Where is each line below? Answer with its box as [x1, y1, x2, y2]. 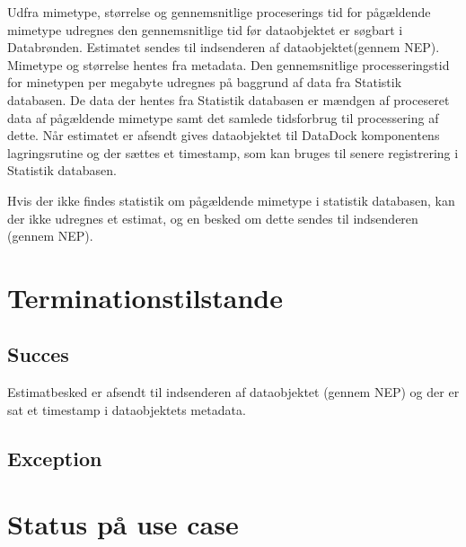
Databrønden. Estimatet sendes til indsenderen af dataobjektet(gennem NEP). [7, 38, 440, 57]
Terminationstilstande [7, 278, 283, 315]
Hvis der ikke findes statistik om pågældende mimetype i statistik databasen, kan [7, 190, 455, 209]
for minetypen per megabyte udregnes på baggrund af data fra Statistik [7, 73, 402, 92]
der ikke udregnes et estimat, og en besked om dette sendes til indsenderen [7, 208, 418, 227]
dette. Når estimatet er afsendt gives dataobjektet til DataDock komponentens [7, 126, 440, 145]
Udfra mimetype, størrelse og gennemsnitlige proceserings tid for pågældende [7, 3, 431, 21]
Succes [7, 340, 69, 368]
